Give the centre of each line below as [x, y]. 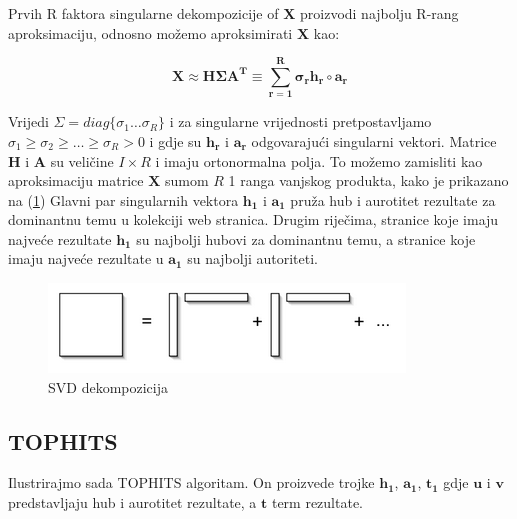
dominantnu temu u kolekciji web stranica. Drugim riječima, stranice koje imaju [253, 219]
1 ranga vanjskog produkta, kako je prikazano [368, 180]
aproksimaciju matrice [76, 180]
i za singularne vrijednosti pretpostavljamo [300, 121]
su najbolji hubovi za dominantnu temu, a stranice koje [306, 238]
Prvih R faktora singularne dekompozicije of [143, 13]
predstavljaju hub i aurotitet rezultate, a [132, 502]
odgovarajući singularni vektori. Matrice [374, 140]
